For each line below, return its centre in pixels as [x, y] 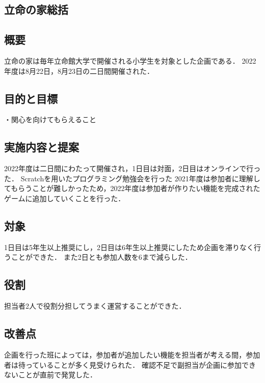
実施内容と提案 [42, 147]
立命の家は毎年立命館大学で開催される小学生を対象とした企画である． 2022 [130, 60]
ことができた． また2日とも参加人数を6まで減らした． [101, 257]
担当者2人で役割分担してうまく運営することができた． [95, 306]
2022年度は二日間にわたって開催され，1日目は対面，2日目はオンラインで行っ [132, 168]
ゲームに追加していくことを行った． [65, 198]
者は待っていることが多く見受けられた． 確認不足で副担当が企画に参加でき [130, 364]
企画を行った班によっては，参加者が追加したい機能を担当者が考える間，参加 [132, 354]
